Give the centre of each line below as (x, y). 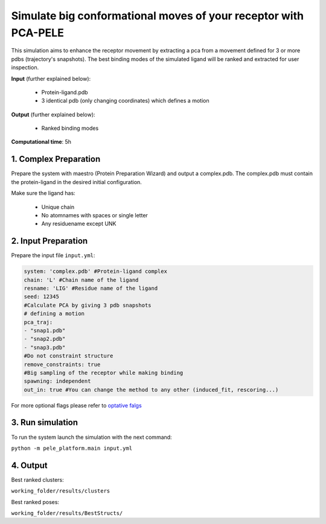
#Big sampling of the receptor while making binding (104, 372)
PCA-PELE (38, 33)
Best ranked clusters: (38, 479)
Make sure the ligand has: (43, 193)
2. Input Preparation (50, 241)
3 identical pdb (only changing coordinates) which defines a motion (125, 101)
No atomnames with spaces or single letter (94, 215)
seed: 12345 (42, 297)
